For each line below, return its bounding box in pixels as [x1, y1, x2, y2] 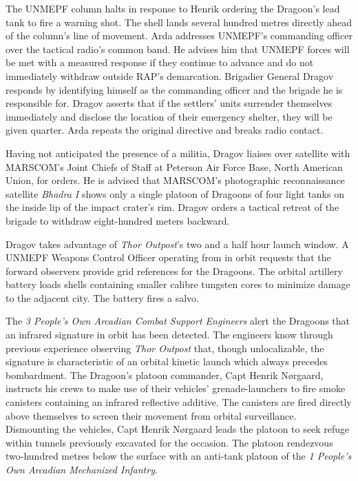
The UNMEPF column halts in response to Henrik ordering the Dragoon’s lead [6, 1, 340, 15]
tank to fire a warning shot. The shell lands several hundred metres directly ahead [6, 14, 352, 29]
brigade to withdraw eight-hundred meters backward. [6, 213, 230, 227]
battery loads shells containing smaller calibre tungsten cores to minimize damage [6, 277, 350, 291]
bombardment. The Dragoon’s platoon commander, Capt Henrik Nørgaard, [6, 367, 324, 382]
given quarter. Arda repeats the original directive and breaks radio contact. [6, 123, 324, 137]
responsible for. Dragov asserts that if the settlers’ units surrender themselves [6, 96, 333, 110]
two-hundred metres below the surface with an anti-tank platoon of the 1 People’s [6, 449, 352, 463]
